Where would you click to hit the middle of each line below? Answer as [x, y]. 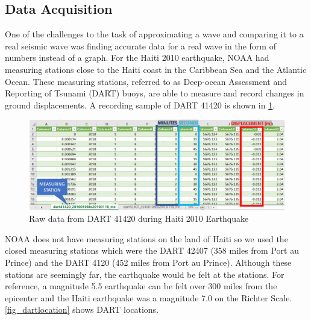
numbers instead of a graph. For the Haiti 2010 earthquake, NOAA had [137, 58]
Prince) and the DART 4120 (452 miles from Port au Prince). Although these [148, 262]
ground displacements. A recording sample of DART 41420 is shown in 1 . [140, 105]
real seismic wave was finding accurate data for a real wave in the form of [140, 45]
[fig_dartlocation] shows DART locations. [82, 309]
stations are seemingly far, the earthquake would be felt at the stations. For [145, 274]
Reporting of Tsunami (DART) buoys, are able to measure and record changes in [155, 93]
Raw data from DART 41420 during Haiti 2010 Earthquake [139, 218]
